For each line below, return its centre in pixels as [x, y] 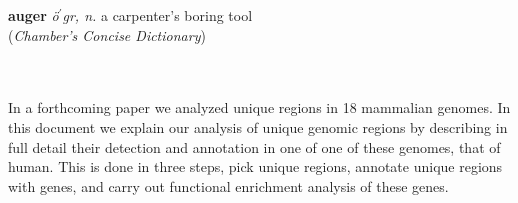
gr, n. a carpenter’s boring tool [157, 15]
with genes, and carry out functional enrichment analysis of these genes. [228, 185]
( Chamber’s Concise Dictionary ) [107, 34]
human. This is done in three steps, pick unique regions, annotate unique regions [255, 166]
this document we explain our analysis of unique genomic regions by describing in [258, 126]
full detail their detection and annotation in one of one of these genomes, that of [254, 146]
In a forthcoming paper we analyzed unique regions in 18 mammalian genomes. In [259, 107]
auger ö [33, 15]
